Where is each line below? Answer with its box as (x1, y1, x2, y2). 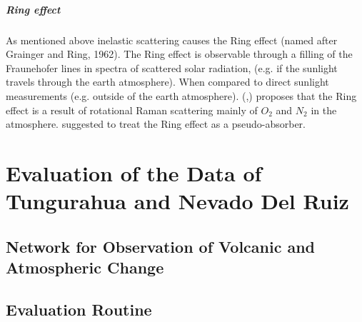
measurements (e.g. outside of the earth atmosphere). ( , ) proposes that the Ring (6, 88, 357, 103)
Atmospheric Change (6, 256, 164, 278)
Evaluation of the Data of (6, 158, 262, 187)
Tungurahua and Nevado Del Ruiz (6, 186, 349, 216)
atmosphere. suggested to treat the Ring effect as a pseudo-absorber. (6, 116, 306, 131)
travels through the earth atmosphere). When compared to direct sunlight (6, 74, 329, 89)
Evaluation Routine (6, 298, 152, 320)
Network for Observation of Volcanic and (6, 235, 316, 257)
